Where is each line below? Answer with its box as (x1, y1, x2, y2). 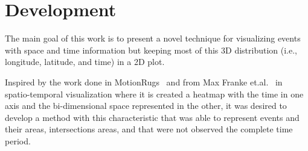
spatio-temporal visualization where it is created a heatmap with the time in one (5, 87, 304, 100)
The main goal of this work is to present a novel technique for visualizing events (5, 32, 301, 45)
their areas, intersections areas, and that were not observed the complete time (5, 123, 293, 135)
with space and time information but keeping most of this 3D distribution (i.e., (5, 43, 298, 56)
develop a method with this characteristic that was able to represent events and (5, 111, 300, 123)
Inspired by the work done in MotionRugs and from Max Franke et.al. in (5, 75, 283, 88)
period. (5, 134, 31, 147)
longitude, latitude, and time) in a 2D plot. (5, 55, 165, 68)
